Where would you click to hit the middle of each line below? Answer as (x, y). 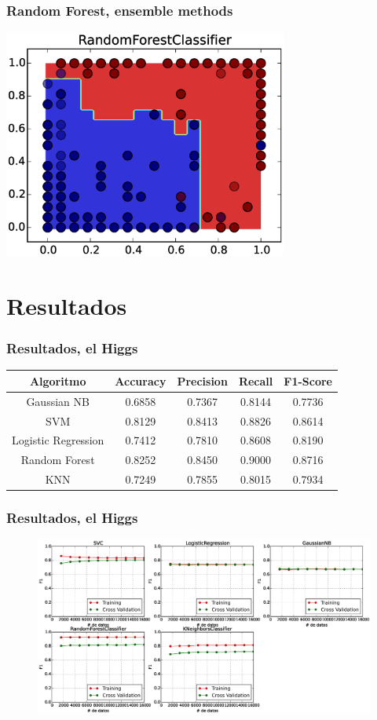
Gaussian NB (58, 401)
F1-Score (308, 380)
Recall (256, 380)
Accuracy (141, 380)
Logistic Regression (58, 440)
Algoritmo (58, 380)
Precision (202, 380)
